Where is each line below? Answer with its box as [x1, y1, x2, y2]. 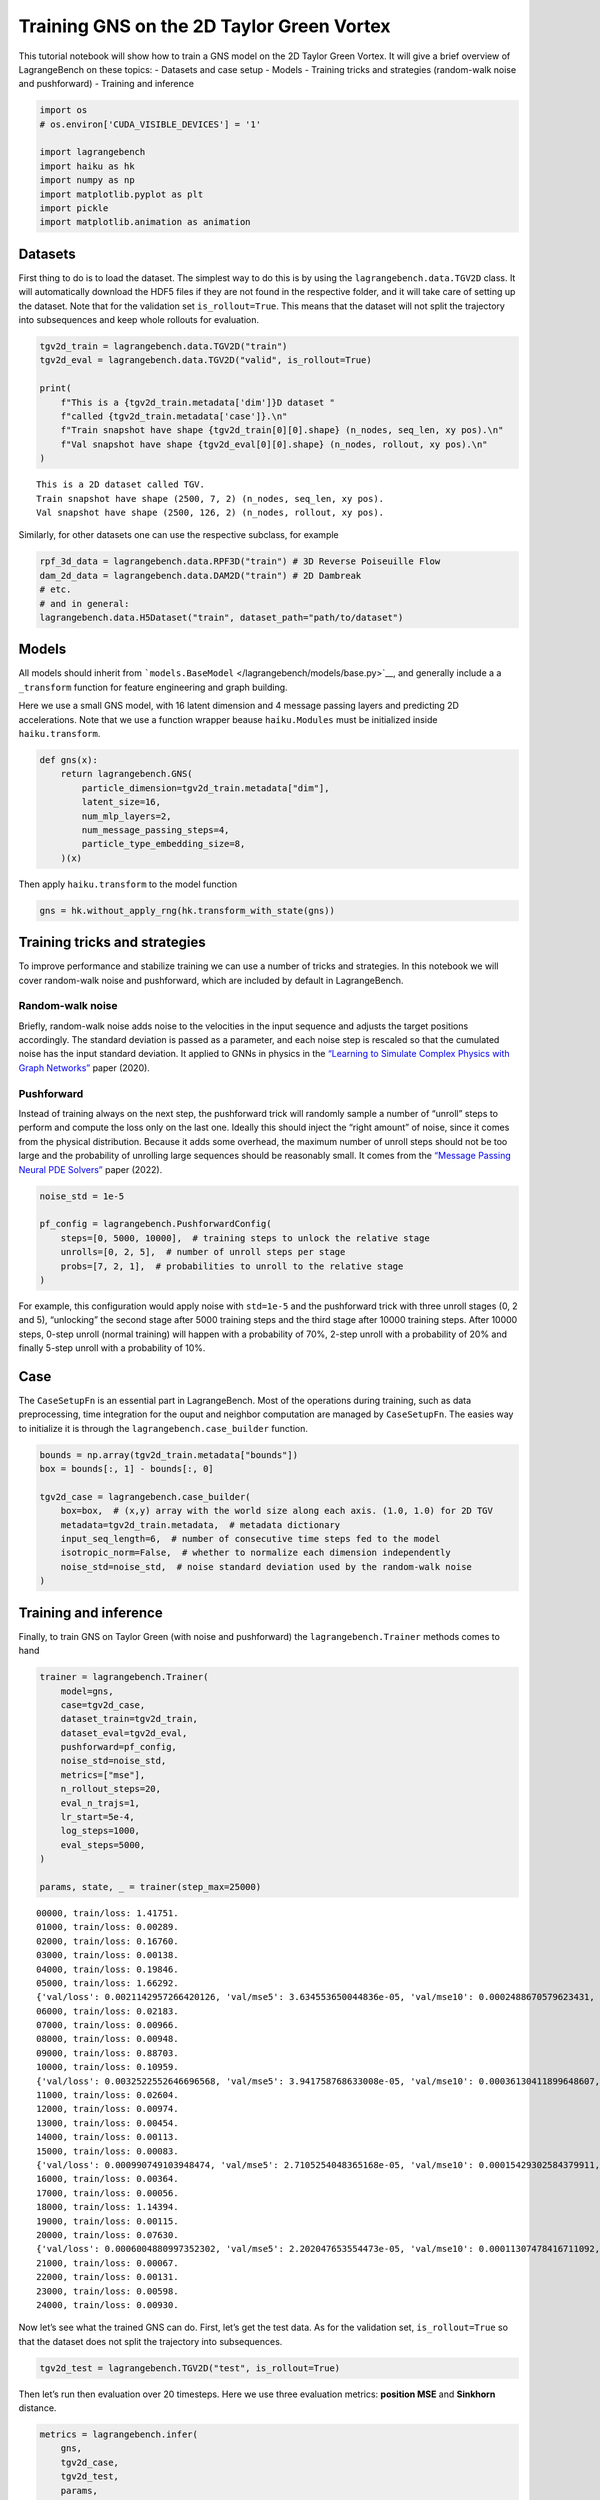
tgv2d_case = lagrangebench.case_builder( [39, 1491, 251, 1502]
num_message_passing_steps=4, [81, 824, 230, 835]
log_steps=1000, [60, 1825, 140, 1837]
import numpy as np [39, 175, 135, 186]
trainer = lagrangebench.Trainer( [39, 1671, 209, 1683]
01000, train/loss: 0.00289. [36, 1921, 179, 1933]
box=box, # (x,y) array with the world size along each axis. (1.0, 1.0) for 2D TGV [60, 1505, 494, 1517]
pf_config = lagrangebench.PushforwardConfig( [39, 1218, 272, 1230]
